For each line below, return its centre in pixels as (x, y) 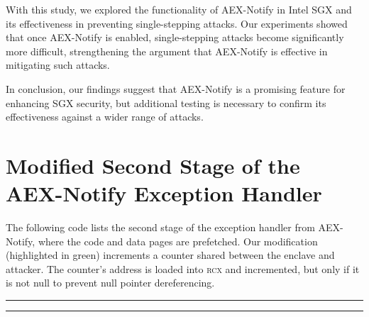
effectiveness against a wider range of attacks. (105, 117)
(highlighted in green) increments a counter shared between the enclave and (170, 255)
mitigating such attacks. (58, 65)
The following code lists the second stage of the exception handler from (160, 227)
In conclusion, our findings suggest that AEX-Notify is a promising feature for (176, 88)
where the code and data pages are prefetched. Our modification (178, 241)
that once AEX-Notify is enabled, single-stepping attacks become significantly (175, 37)
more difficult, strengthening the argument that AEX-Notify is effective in (167, 51)
